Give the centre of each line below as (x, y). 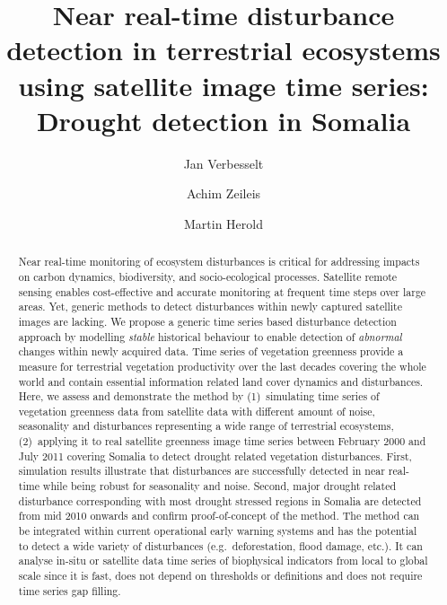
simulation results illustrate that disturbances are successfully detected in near (202, 471)
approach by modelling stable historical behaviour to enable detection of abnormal (210, 336)
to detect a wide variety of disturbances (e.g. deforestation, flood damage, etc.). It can (220, 545)
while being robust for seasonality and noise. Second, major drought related (219, 486)
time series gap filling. (70, 590)
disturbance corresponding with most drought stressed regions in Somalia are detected (220, 500)
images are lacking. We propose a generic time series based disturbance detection (207, 321)
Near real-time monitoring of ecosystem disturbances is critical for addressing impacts (219, 262)
